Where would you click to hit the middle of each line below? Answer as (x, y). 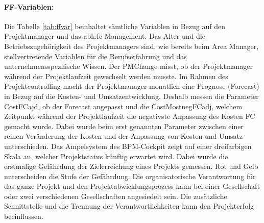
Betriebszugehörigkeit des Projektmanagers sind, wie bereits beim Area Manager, (131, 46)
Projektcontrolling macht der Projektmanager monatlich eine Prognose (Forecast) (132, 86)
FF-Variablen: (29, 6)
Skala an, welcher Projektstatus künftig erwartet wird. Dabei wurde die (116, 156)
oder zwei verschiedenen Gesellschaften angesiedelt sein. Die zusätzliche (116, 196)
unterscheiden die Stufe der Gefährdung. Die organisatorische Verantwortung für (130, 176)
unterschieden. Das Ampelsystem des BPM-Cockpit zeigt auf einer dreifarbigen (128, 146)
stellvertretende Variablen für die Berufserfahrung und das (95, 56)
